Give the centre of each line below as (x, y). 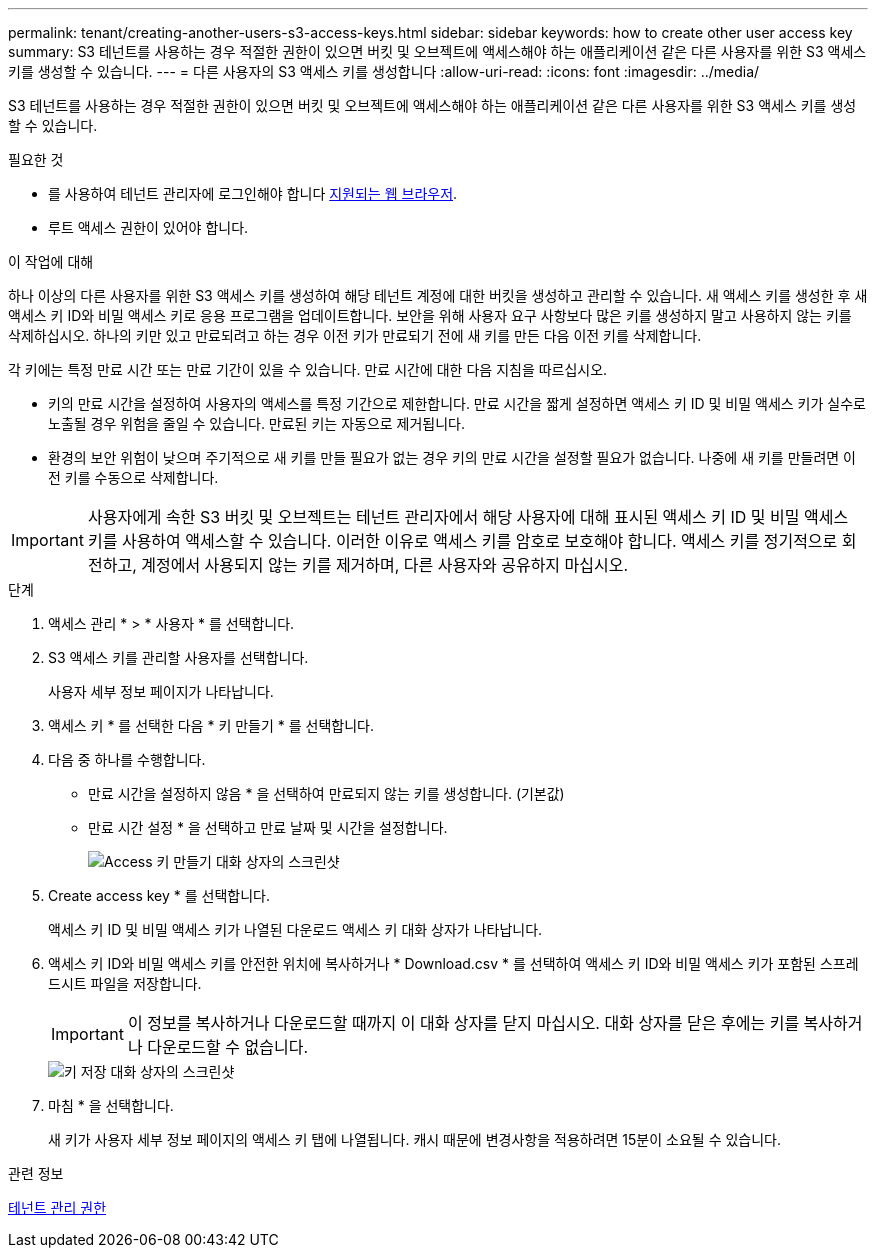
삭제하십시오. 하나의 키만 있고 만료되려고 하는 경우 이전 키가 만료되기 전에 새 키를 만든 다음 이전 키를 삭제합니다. (355, 335)
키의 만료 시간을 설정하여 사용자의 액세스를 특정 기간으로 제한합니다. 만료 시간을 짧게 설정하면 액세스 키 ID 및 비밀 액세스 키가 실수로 (457, 403)
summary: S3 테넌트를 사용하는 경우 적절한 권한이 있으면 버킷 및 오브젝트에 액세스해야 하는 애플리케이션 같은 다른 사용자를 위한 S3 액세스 (437, 51)
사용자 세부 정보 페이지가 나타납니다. (161, 691)
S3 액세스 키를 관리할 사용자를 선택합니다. (178, 657)
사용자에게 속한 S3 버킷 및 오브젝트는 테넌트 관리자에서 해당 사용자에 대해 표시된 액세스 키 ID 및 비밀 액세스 (468, 517)
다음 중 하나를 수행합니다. (127, 759)
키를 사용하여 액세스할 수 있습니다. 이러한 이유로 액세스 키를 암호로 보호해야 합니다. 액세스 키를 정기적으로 (462, 541)
